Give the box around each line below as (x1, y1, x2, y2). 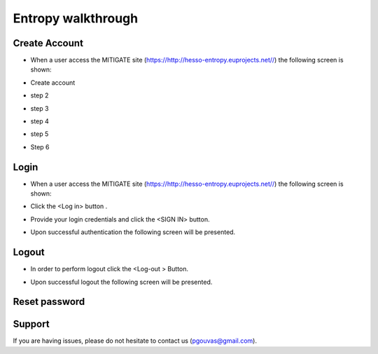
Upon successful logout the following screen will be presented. (30, 278, 213, 286)
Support (13, 318, 50, 330)
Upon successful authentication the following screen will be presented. (30, 228, 236, 236)
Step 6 (30, 142, 50, 151)
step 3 (30, 104, 49, 112)
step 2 (30, 91, 49, 100)
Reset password (13, 296, 85, 308)
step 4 (30, 117, 49, 125)
